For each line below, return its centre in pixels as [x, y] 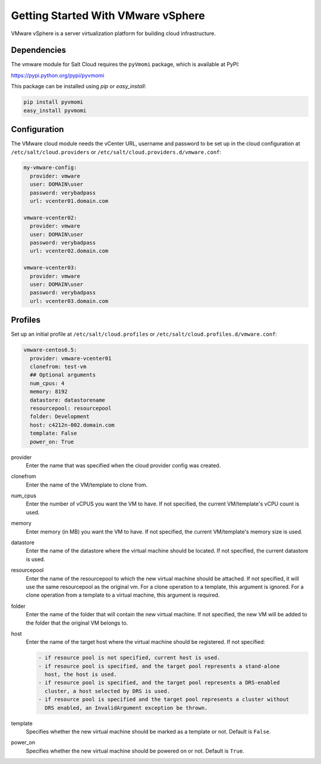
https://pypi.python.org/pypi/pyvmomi [58, 75]
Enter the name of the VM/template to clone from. [87, 485]
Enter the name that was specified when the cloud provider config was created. [123, 465]
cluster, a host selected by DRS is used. [108, 691]
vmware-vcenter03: [50, 268]
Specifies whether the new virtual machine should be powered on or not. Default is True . [135, 751]
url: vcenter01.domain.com [69, 201]
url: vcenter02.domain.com [69, 251]
